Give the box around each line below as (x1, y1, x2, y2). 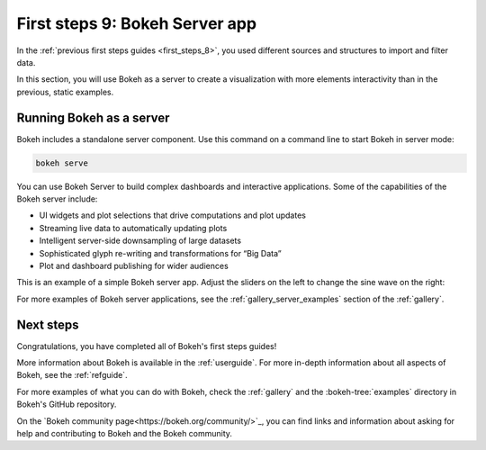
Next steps (16, 317, 79, 332)
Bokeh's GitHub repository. (16, 399, 117, 409)
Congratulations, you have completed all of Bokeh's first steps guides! (16, 340, 277, 351)
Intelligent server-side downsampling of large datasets (39, 235, 242, 247)
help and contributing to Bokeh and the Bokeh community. (16, 427, 233, 438)
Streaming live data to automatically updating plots (39, 222, 228, 233)
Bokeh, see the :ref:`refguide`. (16, 370, 128, 381)
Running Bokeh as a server (16, 110, 170, 125)
